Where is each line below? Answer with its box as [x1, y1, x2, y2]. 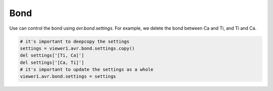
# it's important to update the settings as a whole [20, 67, 154, 72]
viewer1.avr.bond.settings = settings [20, 73, 116, 79]
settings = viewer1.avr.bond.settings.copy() [20, 45, 135, 51]
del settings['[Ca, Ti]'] [20, 59, 84, 65]
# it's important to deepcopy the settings [20, 38, 130, 44]
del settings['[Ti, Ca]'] [20, 53, 84, 58]
